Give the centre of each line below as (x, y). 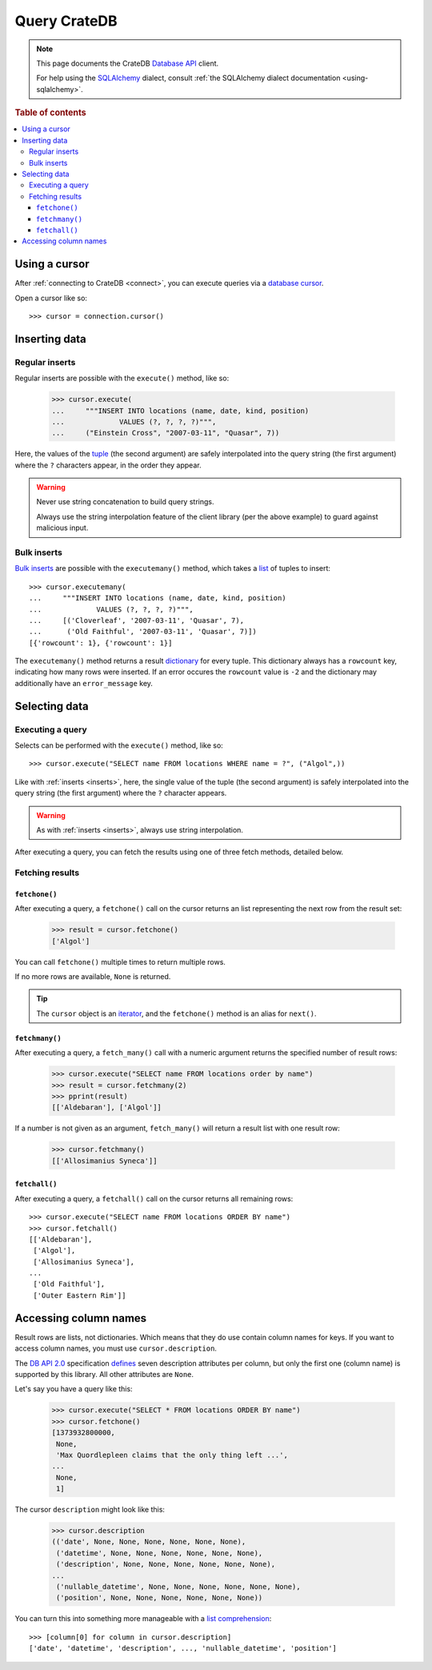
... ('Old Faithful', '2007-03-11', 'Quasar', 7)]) (143, 632)
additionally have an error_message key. (84, 683)
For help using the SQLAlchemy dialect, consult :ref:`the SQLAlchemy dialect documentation (188, 78)
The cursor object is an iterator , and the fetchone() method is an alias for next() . (176, 1014)
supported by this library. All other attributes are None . (104, 1374)
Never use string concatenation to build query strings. (125, 502)
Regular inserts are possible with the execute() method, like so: (122, 378)
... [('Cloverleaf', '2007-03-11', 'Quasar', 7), (136, 620)
